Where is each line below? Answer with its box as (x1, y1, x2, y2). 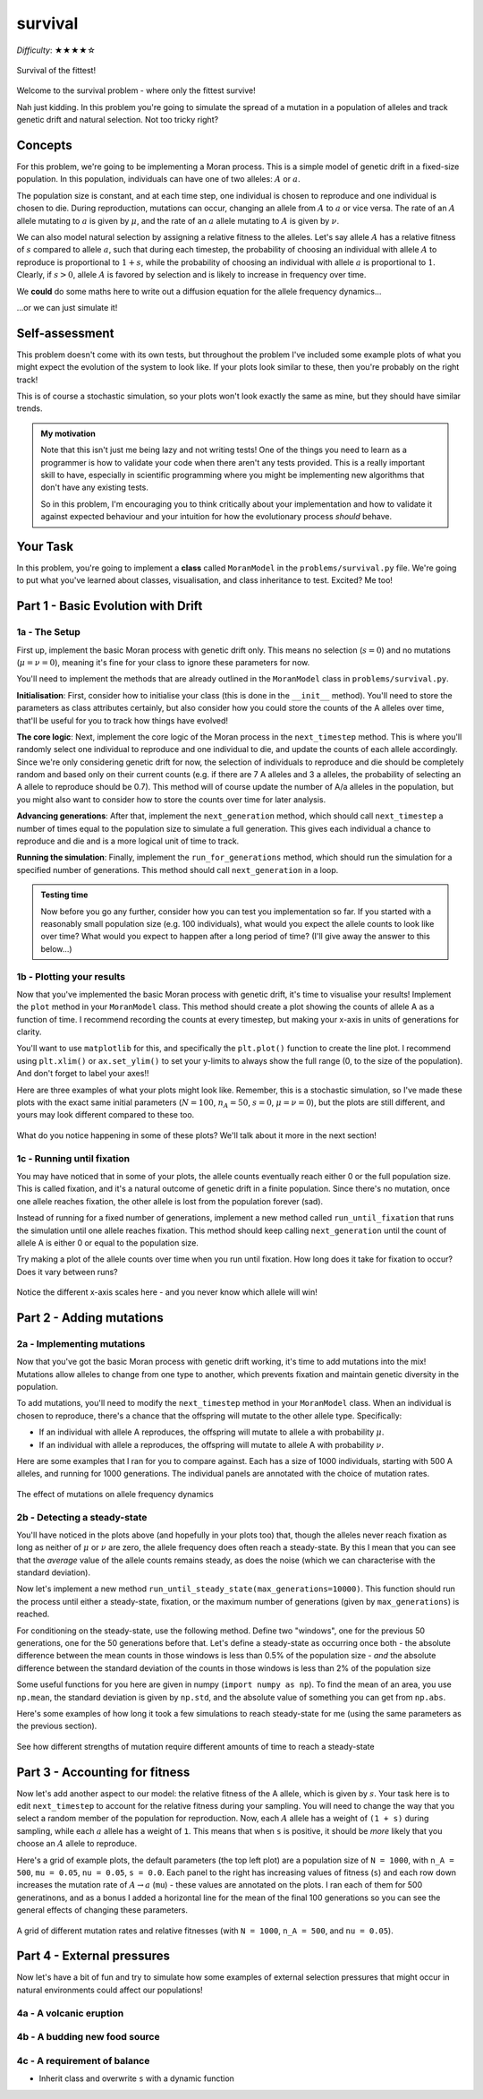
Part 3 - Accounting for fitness (16, 1764, 191, 1779)
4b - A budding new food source (16, 2031, 160, 2043)
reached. (16, 1608, 50, 1620)
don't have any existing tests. (40, 482, 149, 493)
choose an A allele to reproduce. (16, 1838, 138, 1849)
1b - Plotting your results (16, 970, 125, 982)
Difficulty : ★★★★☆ (16, 45, 96, 56)
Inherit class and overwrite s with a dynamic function (38, 2073, 234, 2084)
